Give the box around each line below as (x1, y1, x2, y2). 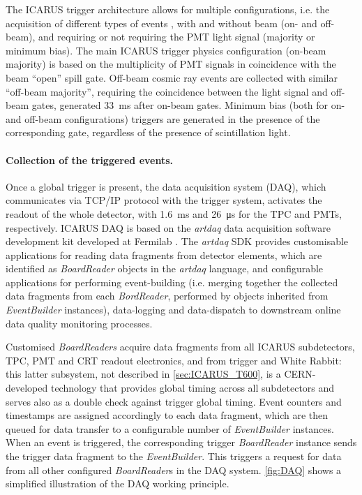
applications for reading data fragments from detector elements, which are (6, 247, 322, 262)
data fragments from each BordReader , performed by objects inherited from (6, 288, 329, 303)
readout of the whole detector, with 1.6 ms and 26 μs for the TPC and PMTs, (6, 206, 342, 221)
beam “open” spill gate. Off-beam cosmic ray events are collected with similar (6, 70, 338, 84)
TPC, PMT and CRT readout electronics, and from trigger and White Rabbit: (6, 353, 342, 367)
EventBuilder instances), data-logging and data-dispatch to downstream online (6, 302, 341, 317)
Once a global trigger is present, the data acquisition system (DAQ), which (6, 179, 326, 193)
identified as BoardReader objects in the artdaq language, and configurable (6, 261, 324, 276)
